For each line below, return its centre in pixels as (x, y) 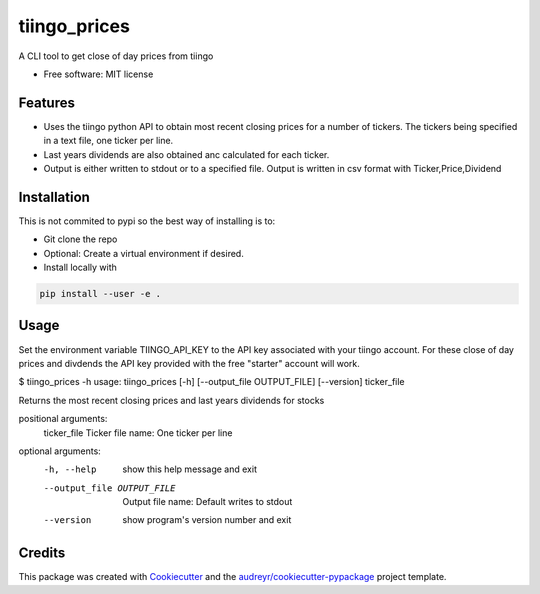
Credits (42, 553)
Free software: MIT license (98, 74)
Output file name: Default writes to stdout (207, 502)
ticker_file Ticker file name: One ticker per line (138, 432)
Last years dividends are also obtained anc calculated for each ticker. (186, 154)
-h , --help (70, 469)
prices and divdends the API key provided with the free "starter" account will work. (189, 363)
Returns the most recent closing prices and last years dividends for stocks (171, 400)
